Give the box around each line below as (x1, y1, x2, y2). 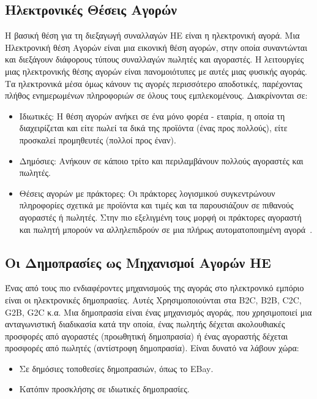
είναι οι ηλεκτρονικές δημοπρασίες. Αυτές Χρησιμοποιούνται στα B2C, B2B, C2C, (5, 293, 302, 306)
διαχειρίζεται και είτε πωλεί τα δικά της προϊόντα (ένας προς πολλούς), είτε (19, 121, 288, 134)
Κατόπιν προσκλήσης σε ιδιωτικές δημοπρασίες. (19, 382, 190, 395)
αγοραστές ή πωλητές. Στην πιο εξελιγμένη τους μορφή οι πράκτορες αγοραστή (19, 210, 302, 223)
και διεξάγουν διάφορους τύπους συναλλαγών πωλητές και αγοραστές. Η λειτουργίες (5, 53, 304, 66)
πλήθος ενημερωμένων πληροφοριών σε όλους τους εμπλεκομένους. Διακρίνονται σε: (5, 89, 308, 102)
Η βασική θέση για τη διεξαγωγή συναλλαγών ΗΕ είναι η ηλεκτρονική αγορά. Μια (5, 29, 300, 42)
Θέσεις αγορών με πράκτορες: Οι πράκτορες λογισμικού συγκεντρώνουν (19, 186, 275, 199)
